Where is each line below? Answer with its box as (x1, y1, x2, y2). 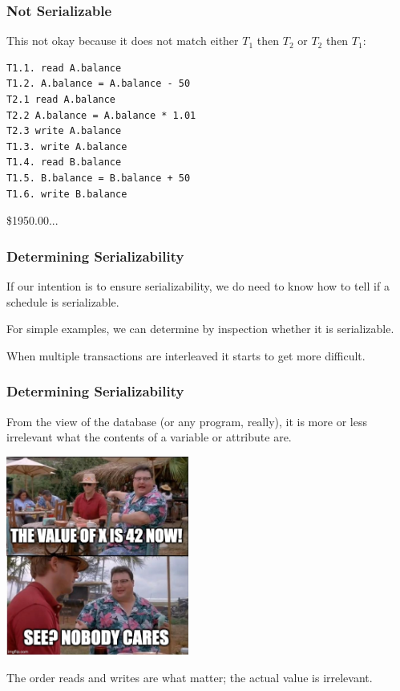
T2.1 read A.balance (6, 94, 116, 105)
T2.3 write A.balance (6, 125, 122, 137)
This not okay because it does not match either (6, 32, 239, 49)
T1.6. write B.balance (6, 188, 127, 200)
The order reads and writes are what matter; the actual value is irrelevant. (6, 669, 373, 685)
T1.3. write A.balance (6, 140, 127, 152)
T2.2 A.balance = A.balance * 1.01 (6, 109, 196, 121)
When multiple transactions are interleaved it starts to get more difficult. (6, 347, 366, 364)
